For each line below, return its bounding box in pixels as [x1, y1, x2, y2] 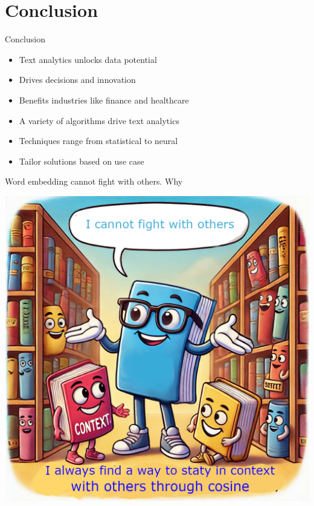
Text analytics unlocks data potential [19, 53, 157, 65]
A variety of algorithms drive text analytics [19, 114, 179, 126]
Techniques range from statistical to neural [19, 134, 178, 147]
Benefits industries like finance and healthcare [19, 93, 189, 106]
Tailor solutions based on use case [19, 154, 144, 167]
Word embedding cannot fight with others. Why [5, 175, 183, 188]
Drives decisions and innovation [19, 73, 136, 86]
